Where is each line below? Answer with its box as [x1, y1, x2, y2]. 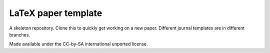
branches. [9, 31, 30, 37]
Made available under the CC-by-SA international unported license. [9, 41, 148, 47]
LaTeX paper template [9, 7, 102, 18]
